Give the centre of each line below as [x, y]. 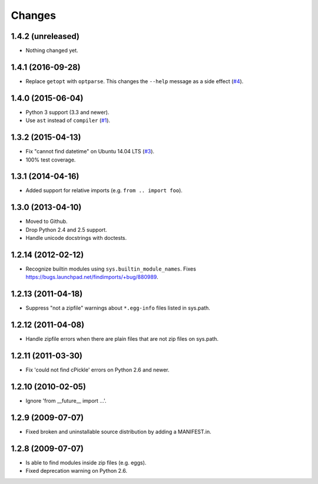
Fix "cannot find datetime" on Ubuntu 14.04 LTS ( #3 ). [90, 152]
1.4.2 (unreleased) [45, 36]
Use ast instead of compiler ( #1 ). [68, 120]
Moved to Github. [47, 222]
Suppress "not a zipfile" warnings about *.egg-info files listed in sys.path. [118, 308]
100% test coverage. [51, 160]
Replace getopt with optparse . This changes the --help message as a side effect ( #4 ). [135, 81]
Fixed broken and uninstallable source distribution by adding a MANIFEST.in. [118, 432]
